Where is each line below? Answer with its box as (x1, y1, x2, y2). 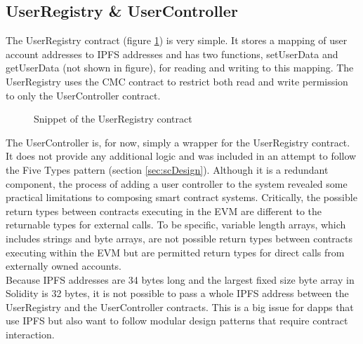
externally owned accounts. (6, 259, 122, 273)
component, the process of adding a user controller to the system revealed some (6, 176, 348, 191)
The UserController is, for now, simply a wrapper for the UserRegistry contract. (6, 135, 350, 149)
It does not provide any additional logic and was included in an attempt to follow (6, 149, 357, 163)
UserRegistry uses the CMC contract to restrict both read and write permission (6, 74, 348, 88)
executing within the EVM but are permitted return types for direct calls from (6, 245, 345, 259)
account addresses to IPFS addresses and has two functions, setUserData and (6, 46, 338, 61)
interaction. (6, 327, 55, 342)
